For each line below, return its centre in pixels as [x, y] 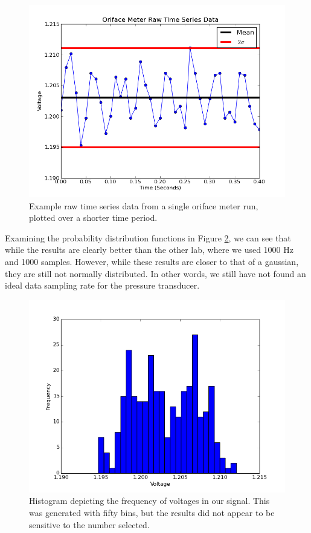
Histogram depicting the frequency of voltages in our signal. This [149, 501]
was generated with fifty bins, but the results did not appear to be [152, 512]
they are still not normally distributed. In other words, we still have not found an [155, 273]
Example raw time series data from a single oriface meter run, [144, 205]
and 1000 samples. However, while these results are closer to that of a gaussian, [152, 261]
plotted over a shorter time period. [93, 217]
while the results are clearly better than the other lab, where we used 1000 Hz [149, 250]
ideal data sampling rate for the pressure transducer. [102, 285]
